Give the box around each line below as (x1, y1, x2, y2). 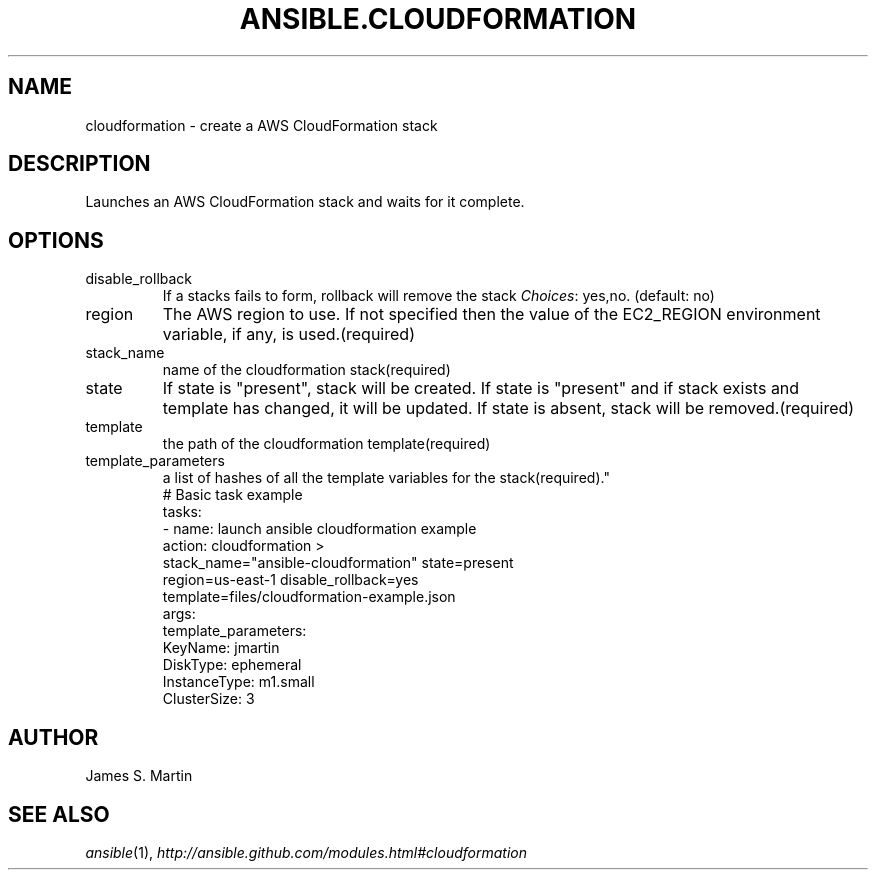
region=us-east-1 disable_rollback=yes (162, 571, 419, 589)
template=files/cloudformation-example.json (162, 588, 456, 606)
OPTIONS (8, 227, 104, 253)
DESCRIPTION (8, 151, 151, 177)
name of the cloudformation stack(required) (162, 361, 451, 379)
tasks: (162, 503, 202, 521)
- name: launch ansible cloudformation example (162, 520, 477, 538)
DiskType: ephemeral (162, 656, 302, 674)
